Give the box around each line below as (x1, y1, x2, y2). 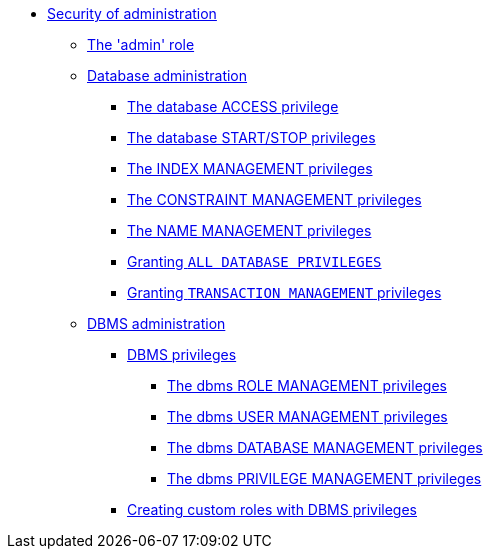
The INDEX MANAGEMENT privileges (127, 160, 373, 177)
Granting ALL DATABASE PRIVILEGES (127, 253, 382, 270)
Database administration (87, 67, 248, 84)
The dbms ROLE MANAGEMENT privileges (167, 377, 447, 394)
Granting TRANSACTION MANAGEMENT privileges (127, 284, 442, 301)
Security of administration (47, 5, 217, 22)
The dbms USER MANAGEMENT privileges (167, 408, 448, 425)
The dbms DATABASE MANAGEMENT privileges (167, 439, 483, 456)
